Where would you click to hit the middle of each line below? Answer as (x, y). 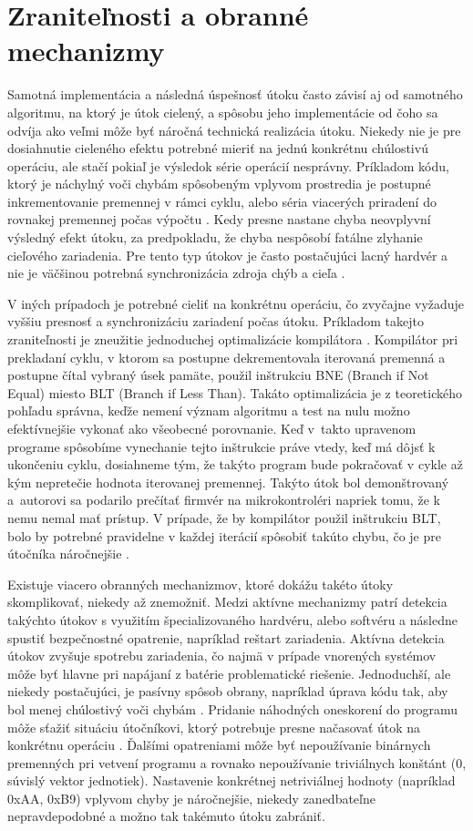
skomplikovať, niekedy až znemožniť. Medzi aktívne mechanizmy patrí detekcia (227, 602)
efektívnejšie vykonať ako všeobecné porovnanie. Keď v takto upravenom (212, 428)
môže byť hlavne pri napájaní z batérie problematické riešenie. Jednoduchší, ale (229, 673)
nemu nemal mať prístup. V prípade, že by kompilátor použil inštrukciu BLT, (224, 517)
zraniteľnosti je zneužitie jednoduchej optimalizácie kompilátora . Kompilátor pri (233, 339)
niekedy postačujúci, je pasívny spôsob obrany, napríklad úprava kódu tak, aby (228, 691)
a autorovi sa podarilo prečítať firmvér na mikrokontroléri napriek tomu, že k (224, 500)
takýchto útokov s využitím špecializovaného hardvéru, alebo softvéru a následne (232, 619)
